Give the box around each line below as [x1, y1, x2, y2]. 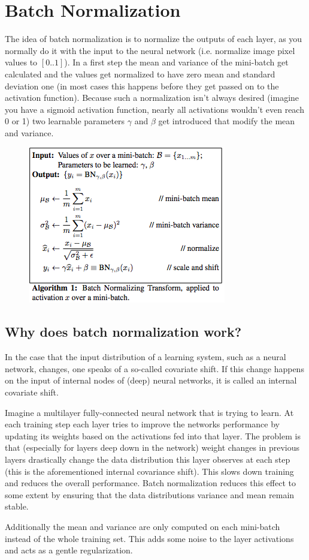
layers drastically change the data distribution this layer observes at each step [5, 453, 290, 466]
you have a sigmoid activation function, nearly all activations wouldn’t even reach [5, 103, 304, 115]
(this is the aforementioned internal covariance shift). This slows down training [5, 465, 294, 477]
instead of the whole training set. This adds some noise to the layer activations [5, 532, 294, 544]
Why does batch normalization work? [5, 322, 242, 341]
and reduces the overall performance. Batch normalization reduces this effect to [5, 477, 296, 489]
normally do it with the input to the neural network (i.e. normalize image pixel [5, 44, 295, 56]
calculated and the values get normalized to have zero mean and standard [5, 67, 275, 80]
